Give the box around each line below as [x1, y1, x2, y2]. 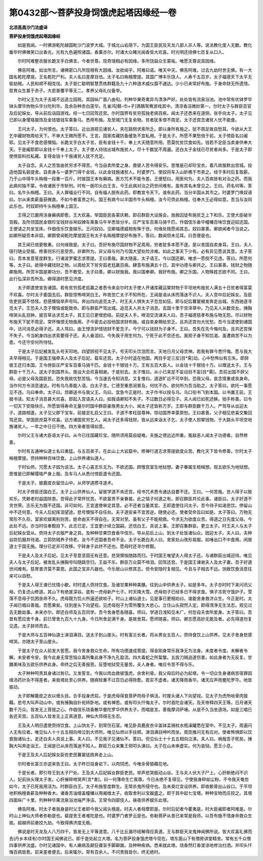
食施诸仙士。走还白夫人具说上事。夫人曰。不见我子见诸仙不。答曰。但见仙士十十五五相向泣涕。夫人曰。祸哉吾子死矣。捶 [9, 736, 252, 742]
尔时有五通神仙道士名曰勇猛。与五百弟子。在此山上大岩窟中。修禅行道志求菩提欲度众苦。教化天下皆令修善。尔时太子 [17, 448, 252, 454]
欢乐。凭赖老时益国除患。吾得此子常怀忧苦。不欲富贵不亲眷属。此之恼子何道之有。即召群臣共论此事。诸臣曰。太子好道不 [9, 495, 252, 501]
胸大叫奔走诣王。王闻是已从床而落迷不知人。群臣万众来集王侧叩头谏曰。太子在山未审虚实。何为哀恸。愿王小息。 [9, 742, 235, 749]
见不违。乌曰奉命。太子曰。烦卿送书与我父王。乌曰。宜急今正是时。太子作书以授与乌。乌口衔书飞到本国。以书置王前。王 [9, 389, 252, 395]
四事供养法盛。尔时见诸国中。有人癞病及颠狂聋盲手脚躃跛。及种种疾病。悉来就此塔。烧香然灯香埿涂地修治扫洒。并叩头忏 [9, 842, 252, 848]
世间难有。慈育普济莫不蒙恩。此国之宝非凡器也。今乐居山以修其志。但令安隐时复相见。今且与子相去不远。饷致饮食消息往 [9, 566, 252, 572]
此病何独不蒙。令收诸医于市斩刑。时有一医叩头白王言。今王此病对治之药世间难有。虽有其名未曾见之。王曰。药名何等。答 [9, 183, 252, 188]
